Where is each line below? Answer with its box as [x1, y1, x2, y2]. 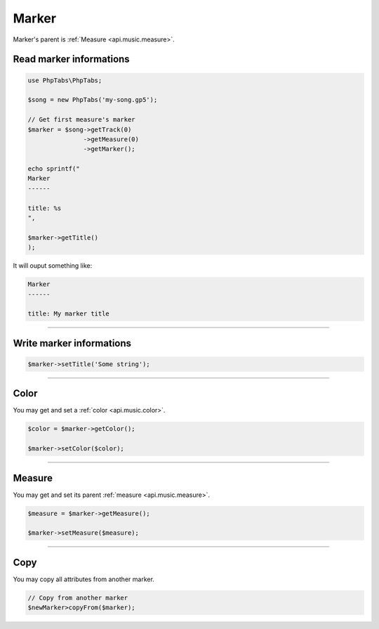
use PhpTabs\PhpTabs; [27, 76, 102, 84]
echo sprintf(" [27, 165, 80, 173]
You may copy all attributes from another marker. [13, 575, 154, 583]
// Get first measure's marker [27, 116, 136, 124]
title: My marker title [27, 310, 110, 318]
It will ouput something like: [13, 261, 93, 270]
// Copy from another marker [27, 594, 128, 602]
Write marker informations [13, 337, 132, 349]
